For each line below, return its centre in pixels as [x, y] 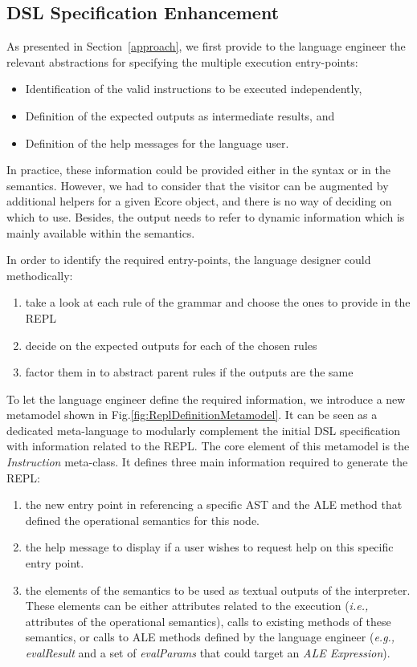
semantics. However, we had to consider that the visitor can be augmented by [198, 185]
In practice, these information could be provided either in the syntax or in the [198, 170]
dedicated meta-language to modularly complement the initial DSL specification [204, 430]
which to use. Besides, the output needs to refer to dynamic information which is [206, 216]
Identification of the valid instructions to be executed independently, [194, 89]
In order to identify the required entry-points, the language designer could [189, 260]
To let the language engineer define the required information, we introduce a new [206, 399]
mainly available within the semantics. [101, 232]
